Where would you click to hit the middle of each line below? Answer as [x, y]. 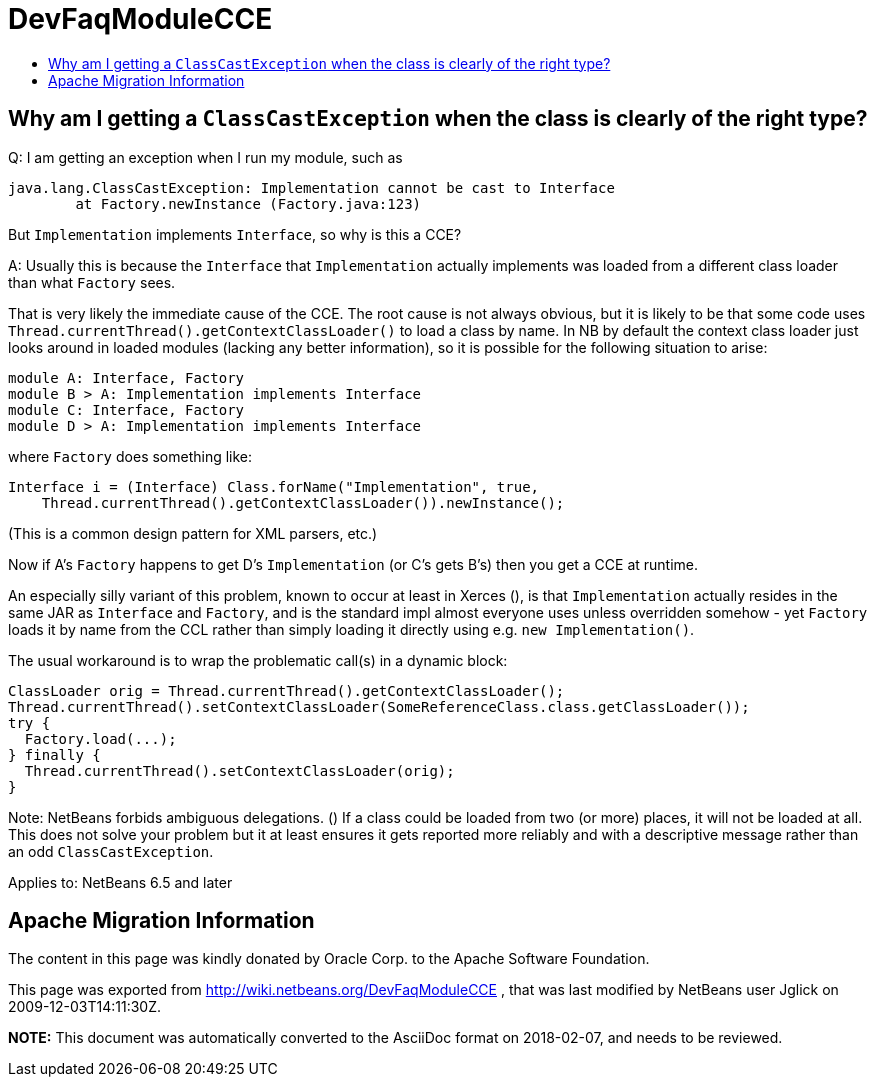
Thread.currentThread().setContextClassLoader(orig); [239, 770]
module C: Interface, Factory [126, 409]
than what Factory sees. [92, 282]
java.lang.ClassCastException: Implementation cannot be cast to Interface [311, 187]
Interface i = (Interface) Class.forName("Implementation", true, [274, 486]
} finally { [54, 754]
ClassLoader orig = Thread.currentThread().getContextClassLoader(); [286, 690]
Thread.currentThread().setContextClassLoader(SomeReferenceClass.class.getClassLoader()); [379, 706]
